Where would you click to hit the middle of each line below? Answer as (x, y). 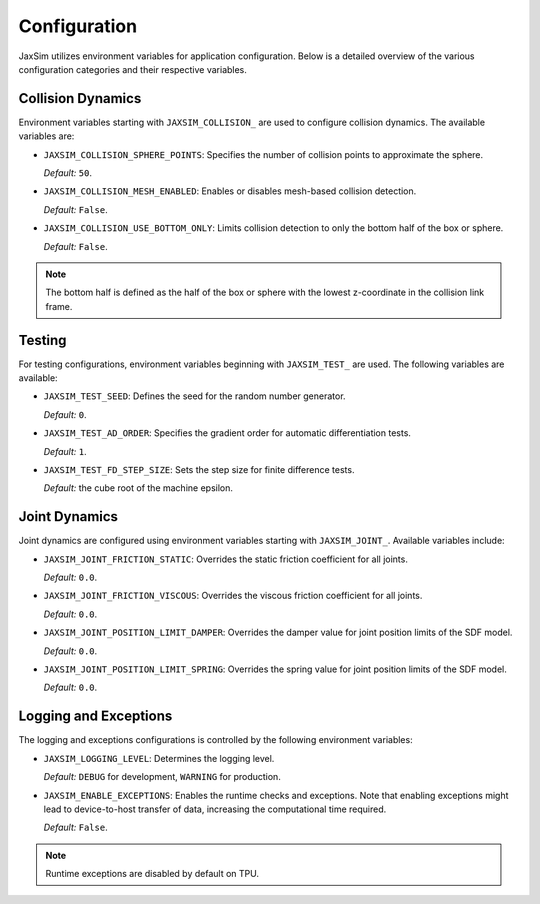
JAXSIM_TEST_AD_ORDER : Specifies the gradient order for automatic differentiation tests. (227, 433)
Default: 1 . (65, 451)
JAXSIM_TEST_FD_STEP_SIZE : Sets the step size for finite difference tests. (199, 469)
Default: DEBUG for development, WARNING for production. (162, 777)
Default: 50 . (67, 173)
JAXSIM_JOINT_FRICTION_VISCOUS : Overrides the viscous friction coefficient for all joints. (233, 596)
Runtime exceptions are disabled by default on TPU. (152, 874)
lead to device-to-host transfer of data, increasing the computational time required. (215, 809)
